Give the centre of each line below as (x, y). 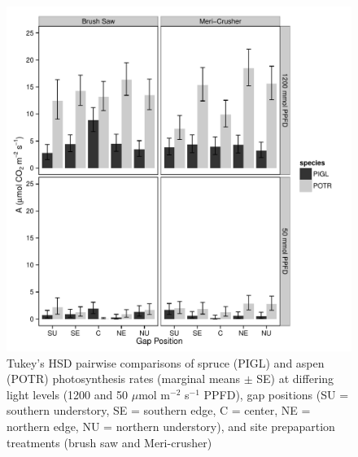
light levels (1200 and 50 (68, 394)
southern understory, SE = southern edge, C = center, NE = (159, 410)
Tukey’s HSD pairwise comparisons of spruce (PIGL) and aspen (166, 362)
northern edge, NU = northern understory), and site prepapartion (171, 426)
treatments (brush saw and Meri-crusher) (109, 442)
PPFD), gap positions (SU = (276, 394)
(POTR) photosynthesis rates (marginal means (124, 379)
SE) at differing (295, 379)
